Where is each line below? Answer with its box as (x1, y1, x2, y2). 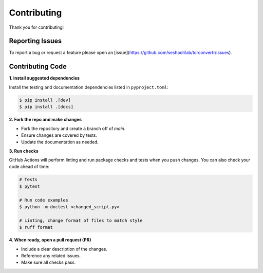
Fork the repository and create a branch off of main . (21, 126, 126, 131)
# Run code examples (19, 197, 68, 203)
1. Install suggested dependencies (9, 75, 80, 81)
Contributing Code (9, 62, 67, 71)
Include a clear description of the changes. (21, 246, 108, 252)
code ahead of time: (9, 164, 50, 170)
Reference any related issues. (21, 253, 81, 258)
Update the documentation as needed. (21, 139, 99, 145)
